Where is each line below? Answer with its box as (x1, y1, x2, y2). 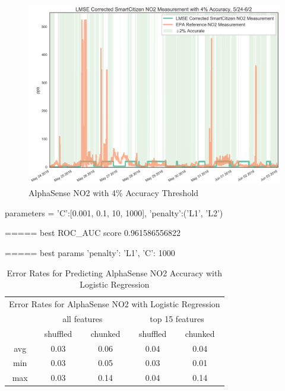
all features (62, 312, 103, 324)
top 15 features (150, 312, 204, 324)
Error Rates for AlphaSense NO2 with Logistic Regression (9, 298, 220, 310)
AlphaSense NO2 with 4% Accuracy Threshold (28, 187, 199, 199)
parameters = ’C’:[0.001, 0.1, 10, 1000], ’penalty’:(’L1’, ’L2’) (5, 206, 223, 219)
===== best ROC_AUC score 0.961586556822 (5, 226, 180, 239)
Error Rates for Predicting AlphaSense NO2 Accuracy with (7, 266, 223, 279)
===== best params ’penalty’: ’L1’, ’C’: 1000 (5, 247, 175, 259)
